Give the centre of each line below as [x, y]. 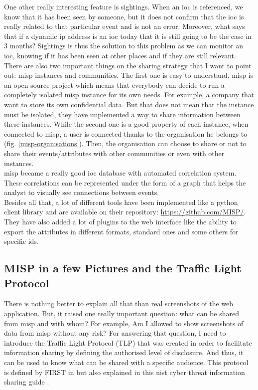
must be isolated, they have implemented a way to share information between [122, 114]
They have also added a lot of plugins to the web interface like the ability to [120, 222]
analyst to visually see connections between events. [82, 192]
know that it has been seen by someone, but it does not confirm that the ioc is [124, 16]
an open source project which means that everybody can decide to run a [114, 85]
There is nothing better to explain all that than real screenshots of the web [119, 303]
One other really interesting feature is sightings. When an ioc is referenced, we [124, 6]
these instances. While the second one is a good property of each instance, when [126, 124]
